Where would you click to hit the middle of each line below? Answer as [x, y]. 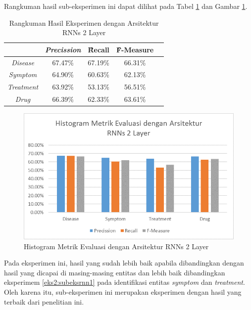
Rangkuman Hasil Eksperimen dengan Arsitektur [84, 22]
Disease [23, 62]
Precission [63, 49]
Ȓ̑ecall [99, 49]
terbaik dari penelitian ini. [44, 301]
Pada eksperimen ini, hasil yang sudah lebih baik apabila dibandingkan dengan [124, 263]
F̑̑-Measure [135, 49]
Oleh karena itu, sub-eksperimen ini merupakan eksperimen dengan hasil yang [123, 292]
